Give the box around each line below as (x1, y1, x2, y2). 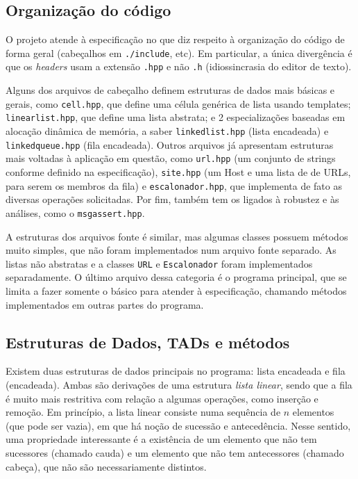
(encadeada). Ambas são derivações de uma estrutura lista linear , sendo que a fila (6, 377, 352, 391)
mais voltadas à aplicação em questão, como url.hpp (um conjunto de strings (6, 151, 336, 165)
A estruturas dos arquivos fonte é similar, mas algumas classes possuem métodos (6, 229, 348, 243)
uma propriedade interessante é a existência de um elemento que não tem (6, 432, 317, 446)
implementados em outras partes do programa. (6, 297, 204, 311)
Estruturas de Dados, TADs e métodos (6, 331, 290, 352)
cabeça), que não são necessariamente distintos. (6, 459, 207, 473)
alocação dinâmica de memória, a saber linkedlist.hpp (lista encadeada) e (6, 124, 329, 138)
